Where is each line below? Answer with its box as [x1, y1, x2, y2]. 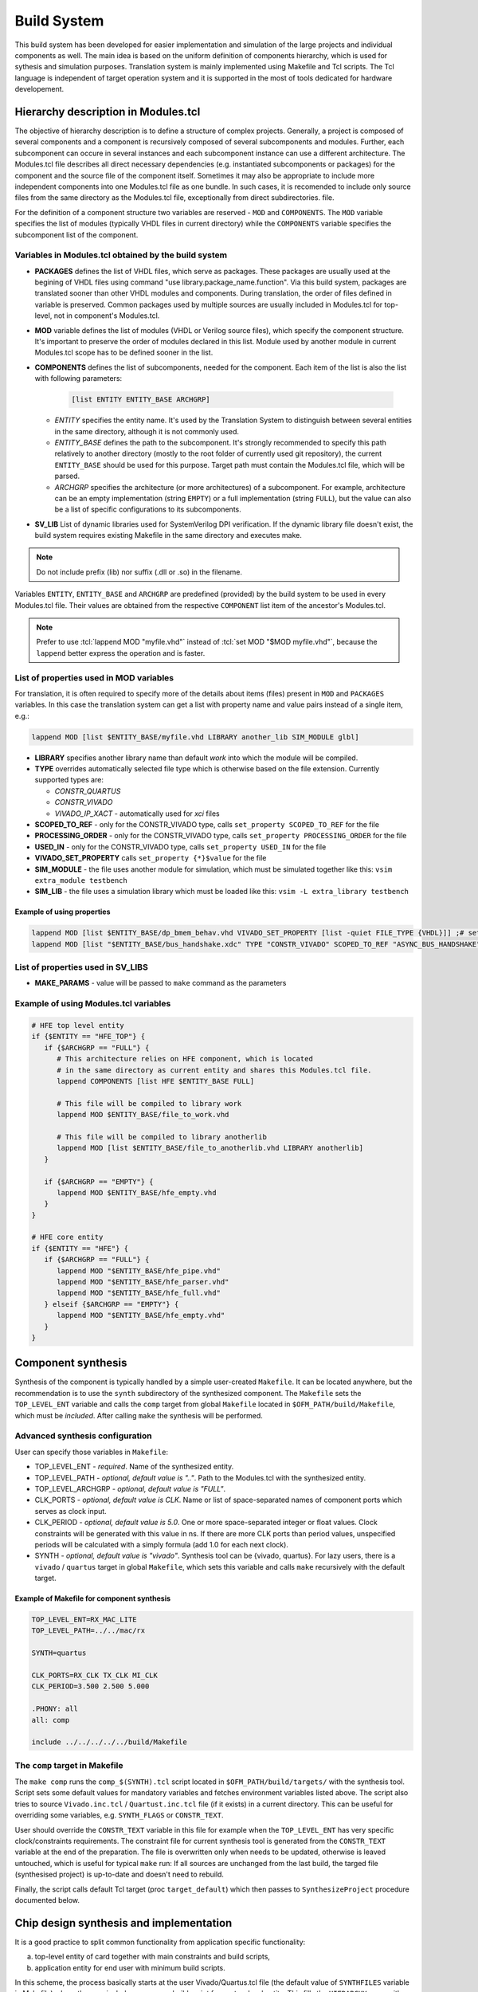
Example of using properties [14, 907, 111, 916]
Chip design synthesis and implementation [14, 1916, 233, 1930]
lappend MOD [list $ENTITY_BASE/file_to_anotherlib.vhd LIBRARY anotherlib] [57, 1143, 364, 1153]
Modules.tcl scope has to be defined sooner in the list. [34, 347, 214, 358]
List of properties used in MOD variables [14, 672, 174, 683]
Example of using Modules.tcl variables [14, 998, 171, 1010]
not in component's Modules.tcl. [53, 311, 160, 320]
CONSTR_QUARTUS [54, 786, 121, 796]
